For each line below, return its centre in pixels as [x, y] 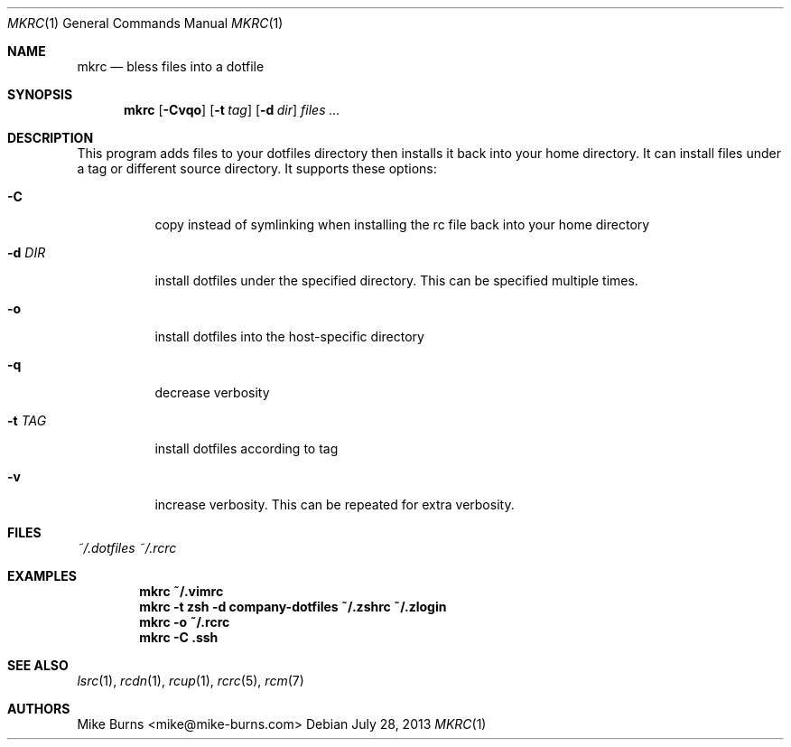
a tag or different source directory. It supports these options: [257, 168]
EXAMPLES [42, 576]
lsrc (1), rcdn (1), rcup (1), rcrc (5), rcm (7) [191, 681]
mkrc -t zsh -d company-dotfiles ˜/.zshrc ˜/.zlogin [293, 607]
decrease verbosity [212, 392]
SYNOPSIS [40, 94]
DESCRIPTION [51, 138]
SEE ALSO [38, 665]
